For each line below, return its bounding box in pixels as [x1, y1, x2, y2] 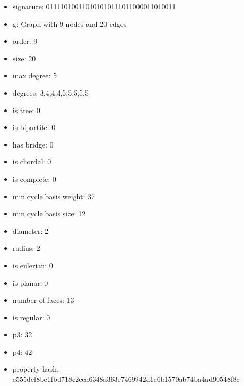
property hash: [12, 363, 59, 374]
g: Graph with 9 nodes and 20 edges [12, 18, 127, 29]
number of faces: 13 [12, 295, 74, 305]
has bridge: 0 [12, 139, 54, 150]
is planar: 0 [12, 277, 48, 288]
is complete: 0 [12, 173, 56, 184]
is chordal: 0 [12, 156, 51, 167]
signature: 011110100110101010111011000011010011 [12, 1, 176, 11]
